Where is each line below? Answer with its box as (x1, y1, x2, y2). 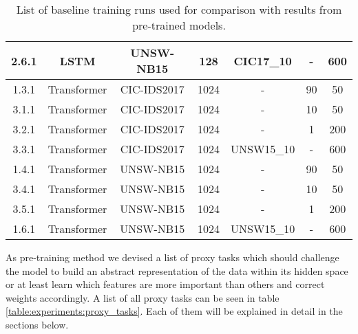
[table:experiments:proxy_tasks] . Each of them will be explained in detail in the (6, 304, 343, 318)
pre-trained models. (132, 17, 226, 33)
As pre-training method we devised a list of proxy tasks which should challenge (6, 250, 339, 264)
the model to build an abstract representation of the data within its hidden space (6, 263, 348, 278)
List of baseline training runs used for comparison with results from (16, 1, 342, 17)
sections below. (6, 317, 69, 331)
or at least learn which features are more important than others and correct (6, 277, 325, 291)
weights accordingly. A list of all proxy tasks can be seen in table (6, 290, 280, 304)
